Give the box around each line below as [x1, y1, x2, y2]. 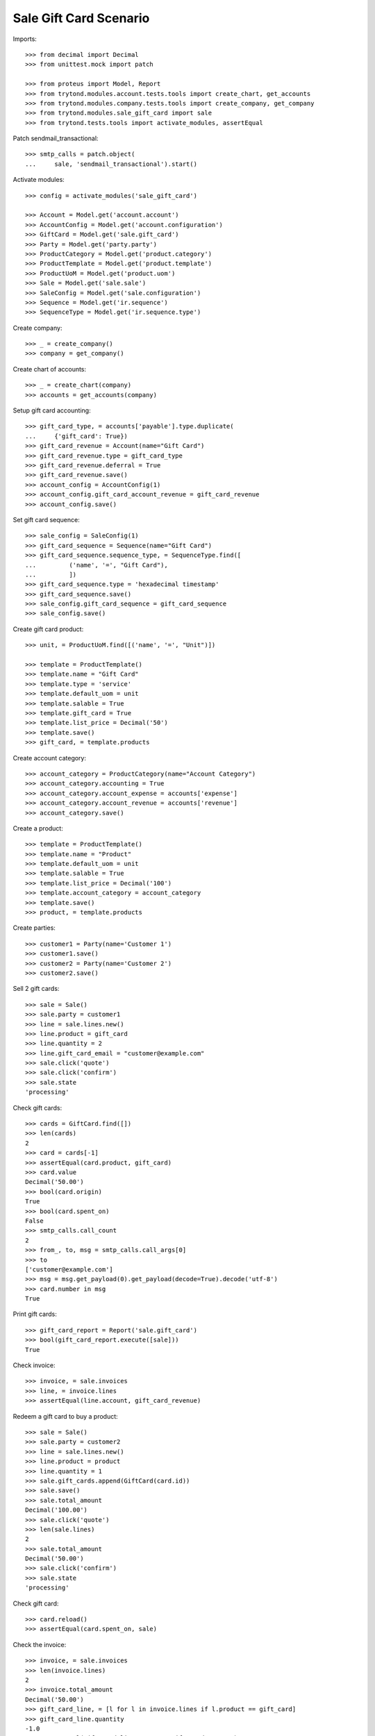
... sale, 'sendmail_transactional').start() [25, 160, 198, 168]
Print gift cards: [12, 1310, 57, 1319]
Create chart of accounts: [12, 365, 87, 373]
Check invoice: [12, 1361, 56, 1369]
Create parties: [12, 924, 56, 932]
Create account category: [12, 753, 87, 762]
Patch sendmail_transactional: [12, 134, 99, 142]
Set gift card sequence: [12, 515, 80, 524]
